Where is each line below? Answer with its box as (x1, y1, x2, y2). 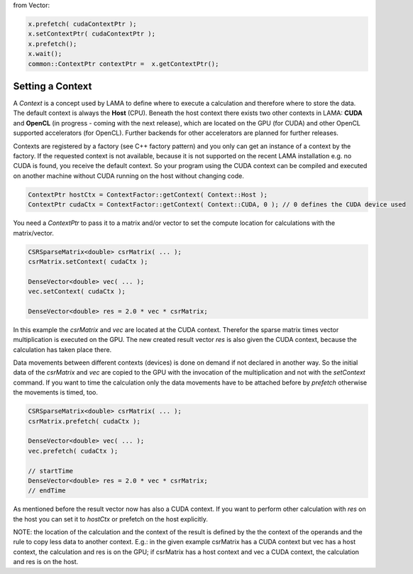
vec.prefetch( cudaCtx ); (28, 447, 119, 455)
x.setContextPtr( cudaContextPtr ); (28, 30, 156, 38)
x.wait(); (28, 50, 62, 58)
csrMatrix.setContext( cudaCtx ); (28, 258, 148, 265)
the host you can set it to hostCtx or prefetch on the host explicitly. (13, 514, 209, 523)
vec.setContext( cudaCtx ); (28, 287, 126, 296)
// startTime (28, 467, 74, 475)
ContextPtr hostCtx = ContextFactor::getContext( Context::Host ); (28, 190, 268, 199)
